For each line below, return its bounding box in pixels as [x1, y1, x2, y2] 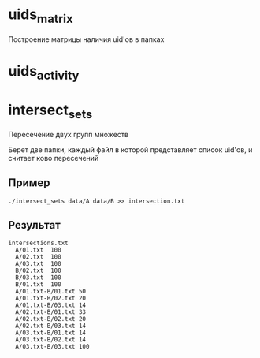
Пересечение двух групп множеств [8, 129, 128, 139]
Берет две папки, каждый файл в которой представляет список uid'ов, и [8, 144, 253, 155]
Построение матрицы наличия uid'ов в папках [8, 34, 165, 44]
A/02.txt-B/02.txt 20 [15, 315, 87, 323]
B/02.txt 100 [15, 267, 61, 275]
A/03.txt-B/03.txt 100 [15, 343, 90, 351]
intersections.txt [8, 239, 69, 248]
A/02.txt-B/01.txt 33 [15, 308, 87, 316]
